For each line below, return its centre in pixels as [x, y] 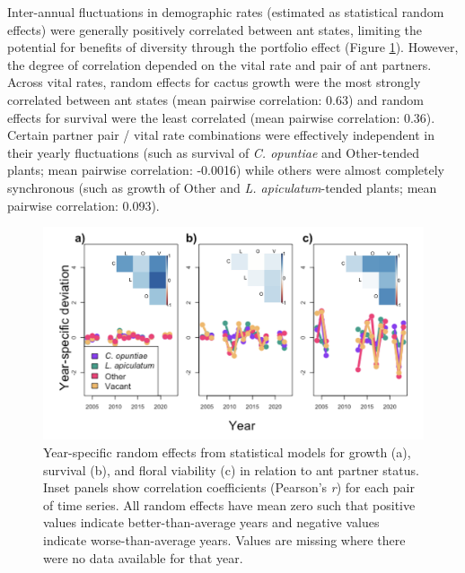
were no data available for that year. [143, 557]
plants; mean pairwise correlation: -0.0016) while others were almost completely [226, 170]
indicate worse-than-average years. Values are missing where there [224, 539]
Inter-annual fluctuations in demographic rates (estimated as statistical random [226, 12]
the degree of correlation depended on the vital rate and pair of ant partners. [219, 64]
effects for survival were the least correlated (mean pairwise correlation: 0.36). [221, 117]
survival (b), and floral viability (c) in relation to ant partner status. [231, 469]
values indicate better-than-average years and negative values [211, 522]
